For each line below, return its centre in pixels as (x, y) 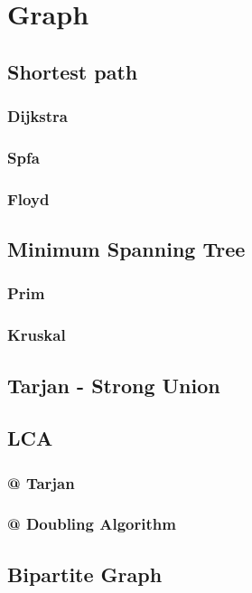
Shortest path (73, 71)
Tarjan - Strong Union (114, 385)
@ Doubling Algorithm (92, 524)
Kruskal (37, 335)
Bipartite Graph (85, 574)
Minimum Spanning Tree (126, 249)
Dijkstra (37, 116)
